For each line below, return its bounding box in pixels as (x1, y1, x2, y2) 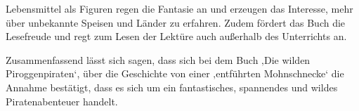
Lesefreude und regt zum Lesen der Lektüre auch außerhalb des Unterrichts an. (6, 29, 347, 44)
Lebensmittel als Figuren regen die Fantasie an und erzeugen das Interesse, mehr (6, 1, 353, 15)
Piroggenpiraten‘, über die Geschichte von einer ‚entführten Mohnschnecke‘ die (6, 66, 344, 81)
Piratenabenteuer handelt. (6, 93, 118, 108)
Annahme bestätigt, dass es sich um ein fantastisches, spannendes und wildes (6, 79, 338, 94)
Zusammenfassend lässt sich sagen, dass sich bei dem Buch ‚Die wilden (6, 52, 311, 67)
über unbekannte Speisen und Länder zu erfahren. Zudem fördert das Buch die (6, 15, 346, 30)
